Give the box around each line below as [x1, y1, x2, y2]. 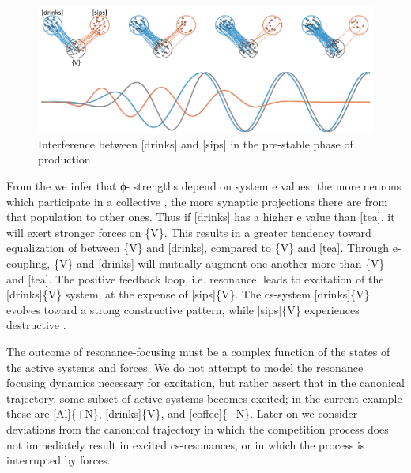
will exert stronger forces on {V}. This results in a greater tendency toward [6, 223, 371, 240]
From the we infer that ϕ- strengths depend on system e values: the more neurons [6, 178, 402, 194]
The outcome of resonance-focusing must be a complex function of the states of [6, 343, 390, 359]
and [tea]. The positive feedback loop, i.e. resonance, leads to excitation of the [6, 270, 384, 287]
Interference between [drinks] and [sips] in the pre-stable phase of [38, 135, 353, 152]
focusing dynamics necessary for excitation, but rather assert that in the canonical [6, 374, 405, 391]
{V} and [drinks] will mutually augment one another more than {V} [53, 254, 385, 271]
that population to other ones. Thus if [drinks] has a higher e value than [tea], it [6, 208, 395, 225]
